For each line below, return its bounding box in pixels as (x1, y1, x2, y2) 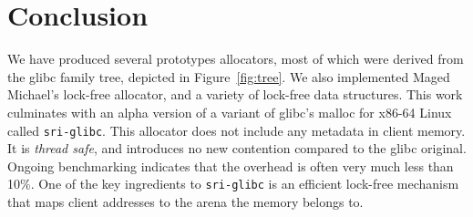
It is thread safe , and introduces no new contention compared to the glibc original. (7, 139, 467, 158)
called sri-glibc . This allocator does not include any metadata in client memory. (7, 120, 466, 139)
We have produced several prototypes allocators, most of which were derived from (7, 49, 464, 68)
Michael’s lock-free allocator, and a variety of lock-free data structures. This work (7, 85, 463, 104)
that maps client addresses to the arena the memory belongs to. (7, 192, 364, 211)
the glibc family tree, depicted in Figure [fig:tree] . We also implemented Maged (7, 67, 450, 86)
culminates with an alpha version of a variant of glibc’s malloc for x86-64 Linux (7, 102, 452, 121)
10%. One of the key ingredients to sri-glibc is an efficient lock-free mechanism (7, 174, 459, 193)
